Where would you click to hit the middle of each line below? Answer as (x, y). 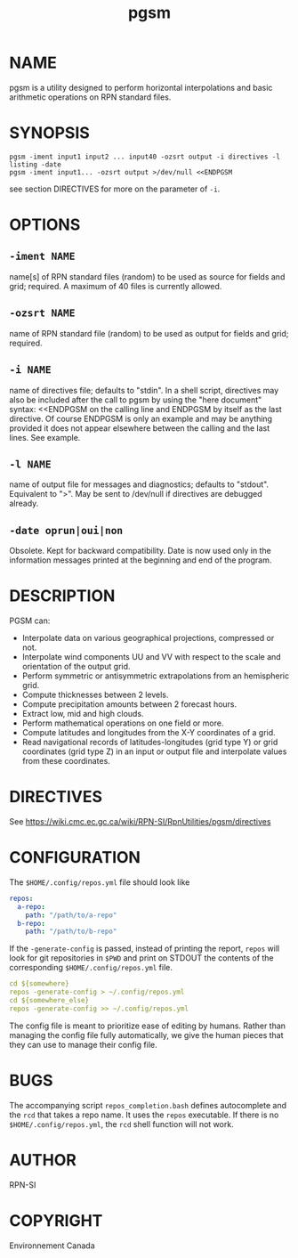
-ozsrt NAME (42, 313)
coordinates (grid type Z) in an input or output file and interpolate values (154, 751)
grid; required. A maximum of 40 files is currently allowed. (116, 286)
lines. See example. (45, 437)
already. (24, 503)
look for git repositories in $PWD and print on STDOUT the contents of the (141, 958)
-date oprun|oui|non (66, 530)
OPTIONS (45, 225)
